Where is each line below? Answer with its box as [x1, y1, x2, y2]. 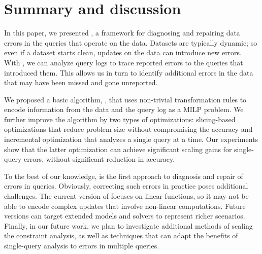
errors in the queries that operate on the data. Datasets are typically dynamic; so [4, 37, 257, 48]
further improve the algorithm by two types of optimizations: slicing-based [4, 114, 236, 124]
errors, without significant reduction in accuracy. [23, 154, 175, 164]
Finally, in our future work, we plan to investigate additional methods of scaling [4, 220, 253, 231]
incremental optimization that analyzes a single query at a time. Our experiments [4, 134, 258, 144]
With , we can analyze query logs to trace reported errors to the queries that [4, 57, 243, 67]
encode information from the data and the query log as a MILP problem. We [4, 104, 244, 115]
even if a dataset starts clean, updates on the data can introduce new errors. [4, 47, 242, 58]
